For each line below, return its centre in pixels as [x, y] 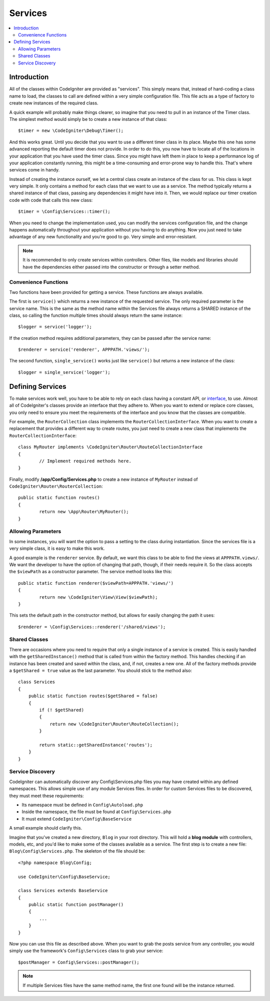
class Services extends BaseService [63, 891]
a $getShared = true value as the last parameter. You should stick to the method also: [101, 670]
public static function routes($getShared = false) [93, 696]
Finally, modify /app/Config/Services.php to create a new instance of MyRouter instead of [104, 479]
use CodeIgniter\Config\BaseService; [64, 877]
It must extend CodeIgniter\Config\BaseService [77, 819]
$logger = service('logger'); [55, 327]
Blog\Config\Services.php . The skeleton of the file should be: [77, 851]
